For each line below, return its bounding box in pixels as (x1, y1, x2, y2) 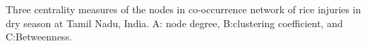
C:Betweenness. (6, 29, 73, 44)
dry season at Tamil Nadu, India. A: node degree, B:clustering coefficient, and (6, 15, 343, 30)
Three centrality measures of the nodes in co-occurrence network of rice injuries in (6, 2, 361, 16)
